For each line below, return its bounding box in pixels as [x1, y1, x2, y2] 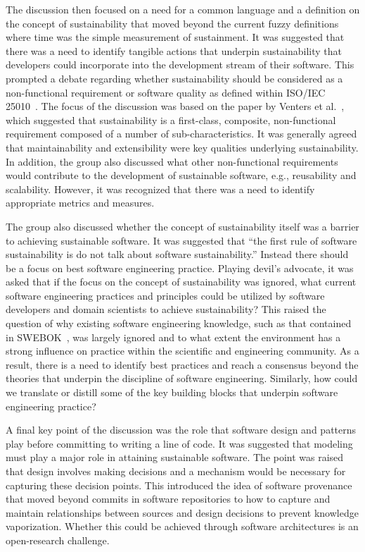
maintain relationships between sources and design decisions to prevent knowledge [6, 505, 359, 520]
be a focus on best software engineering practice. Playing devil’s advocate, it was [6, 260, 354, 275]
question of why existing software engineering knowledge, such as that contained [6, 316, 352, 331]
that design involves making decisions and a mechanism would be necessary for [6, 464, 346, 478]
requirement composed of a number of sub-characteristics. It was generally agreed [6, 126, 357, 141]
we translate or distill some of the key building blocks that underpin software [6, 385, 338, 400]
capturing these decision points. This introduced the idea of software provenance [6, 477, 352, 492]
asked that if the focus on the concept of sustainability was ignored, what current [6, 274, 357, 289]
